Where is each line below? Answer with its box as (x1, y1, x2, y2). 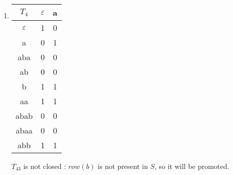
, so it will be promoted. (154, 161, 229, 171)
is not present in (98, 161, 148, 171)
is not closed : (23, 161, 66, 171)
